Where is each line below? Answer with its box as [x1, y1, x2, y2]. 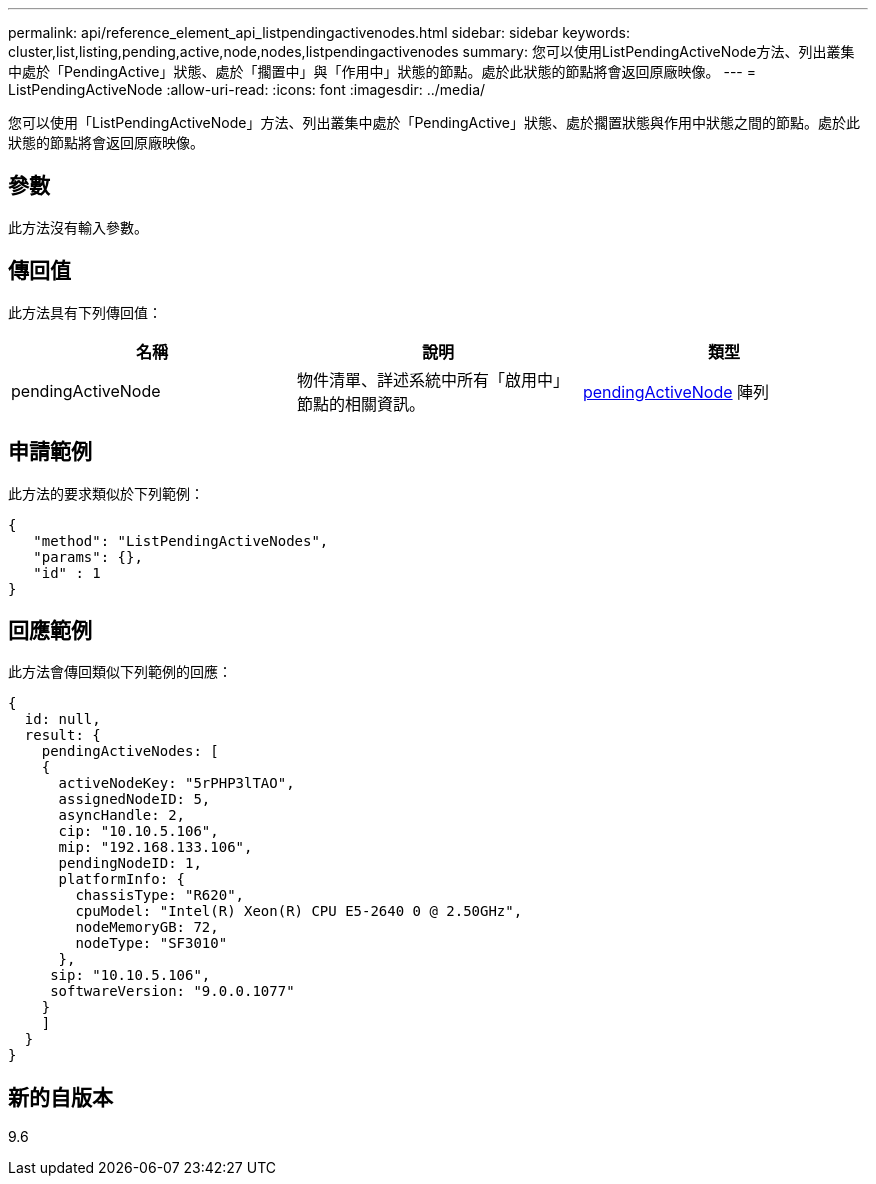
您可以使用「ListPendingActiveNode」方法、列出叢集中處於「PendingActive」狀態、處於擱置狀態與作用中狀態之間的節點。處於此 [8, 114, 860, 131]
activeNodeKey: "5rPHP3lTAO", [58, 775, 295, 792]
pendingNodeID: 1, [58, 855, 202, 872]
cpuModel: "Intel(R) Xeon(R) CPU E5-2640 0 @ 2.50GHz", [75, 903, 523, 920]
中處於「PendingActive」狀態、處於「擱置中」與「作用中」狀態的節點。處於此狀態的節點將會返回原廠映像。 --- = [8, 63, 756, 80]
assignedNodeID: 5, [58, 791, 211, 808]
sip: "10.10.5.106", [50, 967, 211, 984]
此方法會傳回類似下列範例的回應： [8, 663, 232, 681]
